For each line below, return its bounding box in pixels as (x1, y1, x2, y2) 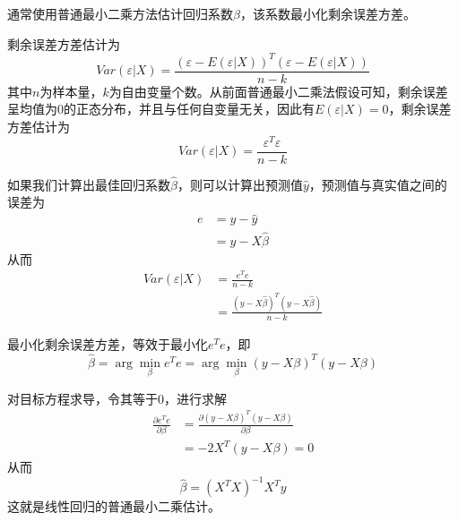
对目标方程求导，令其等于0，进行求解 (7, 389, 227, 407)
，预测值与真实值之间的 (308, 175, 447, 193)
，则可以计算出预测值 (177, 175, 303, 193)
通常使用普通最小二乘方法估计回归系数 (7, 4, 233, 22)
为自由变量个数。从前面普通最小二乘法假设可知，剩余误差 (108, 81, 448, 100)
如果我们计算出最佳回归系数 (7, 175, 170, 193)
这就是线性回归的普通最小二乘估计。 (7, 497, 220, 516)
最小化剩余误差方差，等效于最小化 (7, 334, 208, 353)
